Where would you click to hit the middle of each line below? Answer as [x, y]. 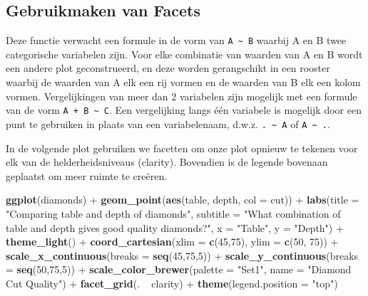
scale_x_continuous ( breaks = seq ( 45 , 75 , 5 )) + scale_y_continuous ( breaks [182, 255]
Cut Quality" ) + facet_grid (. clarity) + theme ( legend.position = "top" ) [172, 283]
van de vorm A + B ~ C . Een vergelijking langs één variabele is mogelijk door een [184, 110]
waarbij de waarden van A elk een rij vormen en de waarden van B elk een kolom [183, 82]
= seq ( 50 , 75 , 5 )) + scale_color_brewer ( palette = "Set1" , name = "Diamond [179, 269]
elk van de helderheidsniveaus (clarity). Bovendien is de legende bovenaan [167, 162]
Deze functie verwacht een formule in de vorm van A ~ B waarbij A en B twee [176, 40]
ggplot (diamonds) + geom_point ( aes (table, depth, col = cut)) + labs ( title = [183, 200]
